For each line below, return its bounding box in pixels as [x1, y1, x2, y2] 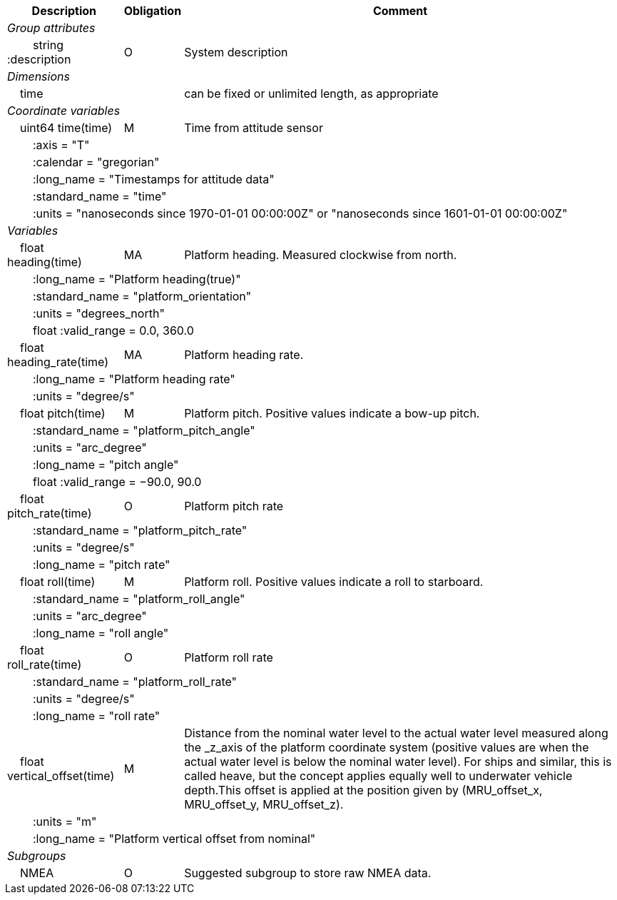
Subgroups [7, 849, 66, 863]
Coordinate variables [7, 103, 121, 118]
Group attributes [7, 21, 96, 35]
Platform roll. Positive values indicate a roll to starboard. [184, 575, 484, 589]
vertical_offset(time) [7, 769, 115, 783]
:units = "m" [33, 814, 97, 829]
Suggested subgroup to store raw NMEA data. [184, 866, 432, 880]
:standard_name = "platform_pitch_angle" [33, 423, 255, 438]
